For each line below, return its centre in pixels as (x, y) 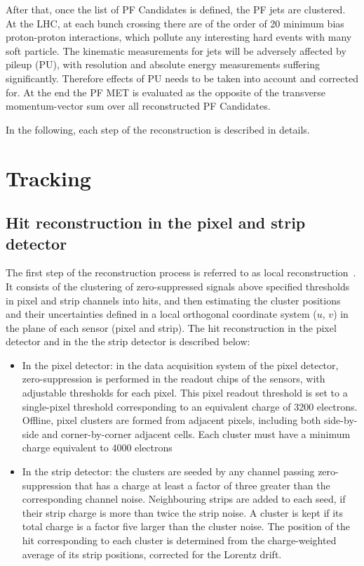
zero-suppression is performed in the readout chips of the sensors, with (174, 379)
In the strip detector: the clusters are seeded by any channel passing (168, 471)
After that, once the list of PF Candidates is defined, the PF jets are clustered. (176, 9)
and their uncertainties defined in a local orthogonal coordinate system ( (161, 314)
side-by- (341, 420)
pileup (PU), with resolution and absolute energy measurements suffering (163, 64)
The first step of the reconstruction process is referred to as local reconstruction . (181, 272)
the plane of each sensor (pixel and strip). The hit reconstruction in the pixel (171, 327)
